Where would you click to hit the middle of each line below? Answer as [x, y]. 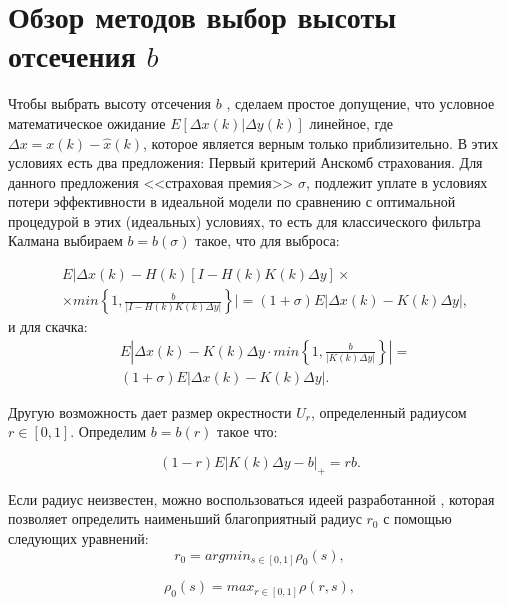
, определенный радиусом [388, 411]
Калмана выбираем [65, 240]
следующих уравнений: [78, 537]
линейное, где [351, 122]
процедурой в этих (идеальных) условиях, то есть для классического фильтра [244, 220]
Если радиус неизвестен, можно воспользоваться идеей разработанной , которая [251, 498]
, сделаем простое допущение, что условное [360, 103]
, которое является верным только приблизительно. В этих [321, 142]
